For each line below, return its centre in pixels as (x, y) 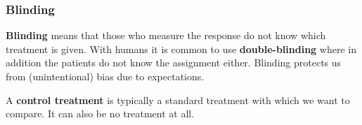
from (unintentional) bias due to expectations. (105, 76)
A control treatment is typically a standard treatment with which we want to (178, 100)
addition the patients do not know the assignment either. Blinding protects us (174, 62)
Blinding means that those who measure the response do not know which (166, 35)
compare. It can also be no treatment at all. (100, 113)
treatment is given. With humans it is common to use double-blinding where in (181, 49)
